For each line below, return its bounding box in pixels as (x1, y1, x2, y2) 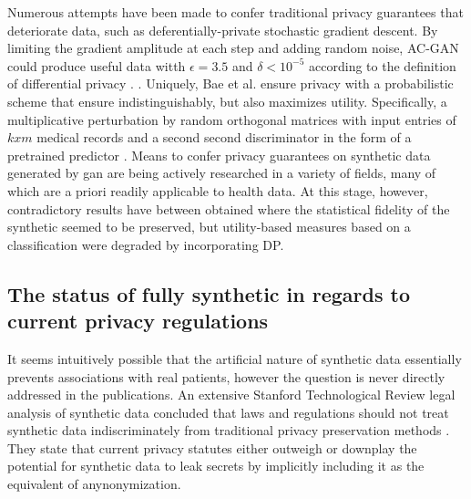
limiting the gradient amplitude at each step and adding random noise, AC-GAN (7, 38, 459, 57)
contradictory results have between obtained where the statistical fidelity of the (7, 199, 450, 218)
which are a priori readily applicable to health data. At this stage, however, (7, 181, 428, 200)
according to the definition (309, 56, 456, 75)
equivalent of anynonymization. (7, 474, 181, 494)
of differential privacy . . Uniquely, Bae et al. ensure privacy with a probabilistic (7, 74, 454, 93)
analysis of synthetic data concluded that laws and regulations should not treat (7, 402, 449, 421)
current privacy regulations (7, 307, 269, 335)
